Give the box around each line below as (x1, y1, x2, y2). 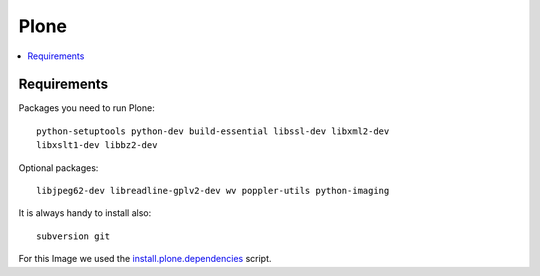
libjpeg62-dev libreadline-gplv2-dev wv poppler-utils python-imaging (36, 185, 390, 197)
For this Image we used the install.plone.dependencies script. (18, 253, 272, 265)
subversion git (36, 230, 111, 242)
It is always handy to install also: (18, 207, 152, 219)
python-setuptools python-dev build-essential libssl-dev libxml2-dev (36, 125, 390, 137)
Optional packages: (18, 161, 99, 174)
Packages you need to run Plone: (18, 102, 155, 114)
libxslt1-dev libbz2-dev (36, 140, 158, 151)
